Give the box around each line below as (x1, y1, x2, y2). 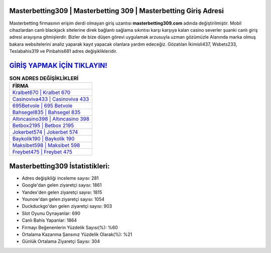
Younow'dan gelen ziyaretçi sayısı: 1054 (22, 196, 105, 202)
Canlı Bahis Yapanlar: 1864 (22, 217, 77, 223)
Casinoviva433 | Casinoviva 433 (12, 96, 89, 103)
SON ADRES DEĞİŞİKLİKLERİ (9, 75, 79, 82)
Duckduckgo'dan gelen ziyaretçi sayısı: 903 (22, 203, 112, 209)
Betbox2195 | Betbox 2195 (12, 122, 74, 129)
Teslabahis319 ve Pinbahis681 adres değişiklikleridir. (9, 48, 117, 54)
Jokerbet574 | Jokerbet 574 (12, 129, 78, 136)
